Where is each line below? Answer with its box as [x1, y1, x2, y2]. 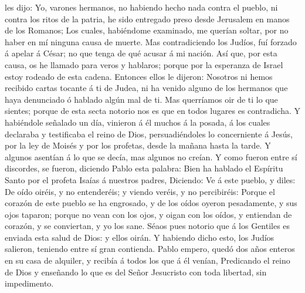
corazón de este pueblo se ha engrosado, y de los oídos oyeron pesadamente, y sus [5, 197, 297, 209]
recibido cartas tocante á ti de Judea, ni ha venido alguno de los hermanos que [5, 82, 288, 94]
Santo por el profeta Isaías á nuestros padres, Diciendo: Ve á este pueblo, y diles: [5, 173, 296, 186]
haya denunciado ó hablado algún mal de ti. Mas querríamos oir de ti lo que [5, 93, 278, 105]
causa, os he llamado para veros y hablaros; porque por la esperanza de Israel [5, 58, 283, 70]
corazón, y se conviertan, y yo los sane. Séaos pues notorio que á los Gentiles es [5, 220, 290, 232]
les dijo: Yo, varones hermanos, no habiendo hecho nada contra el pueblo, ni [5, 1, 278, 13]
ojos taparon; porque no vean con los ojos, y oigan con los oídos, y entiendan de [5, 208, 292, 220]
